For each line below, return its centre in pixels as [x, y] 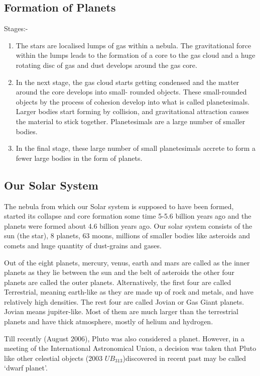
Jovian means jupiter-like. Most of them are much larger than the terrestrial [121, 311]
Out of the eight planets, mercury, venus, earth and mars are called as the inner [127, 262]
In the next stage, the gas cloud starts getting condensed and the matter [127, 82]
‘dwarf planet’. [26, 368]
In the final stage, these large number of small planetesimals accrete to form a [136, 148]
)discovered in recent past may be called [184, 358]
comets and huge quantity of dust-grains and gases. [83, 245]
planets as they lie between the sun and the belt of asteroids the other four [119, 272]
